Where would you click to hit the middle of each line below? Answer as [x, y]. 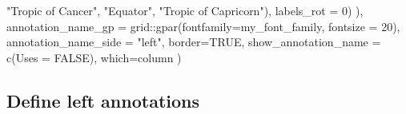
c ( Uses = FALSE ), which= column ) [94, 57]
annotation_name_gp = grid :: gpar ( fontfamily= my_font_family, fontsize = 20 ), [203, 26]
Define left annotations [103, 100]
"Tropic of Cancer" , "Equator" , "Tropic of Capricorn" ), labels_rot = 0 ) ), [185, 10]
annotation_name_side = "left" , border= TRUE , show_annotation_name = [194, 42]
